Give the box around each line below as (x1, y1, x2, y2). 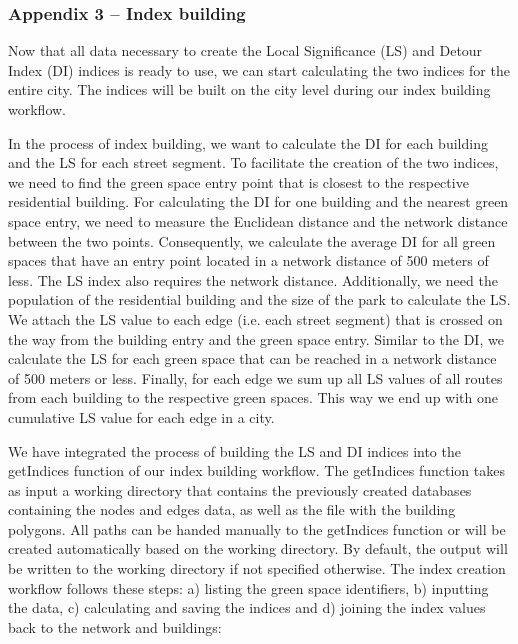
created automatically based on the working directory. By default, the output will (8, 538, 508, 559)
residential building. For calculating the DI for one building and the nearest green (8, 191, 509, 212)
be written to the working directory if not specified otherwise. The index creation (8, 558, 506, 579)
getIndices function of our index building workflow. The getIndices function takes (8, 460, 505, 481)
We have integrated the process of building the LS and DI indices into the (8, 440, 461, 461)
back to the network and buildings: (8, 616, 222, 637)
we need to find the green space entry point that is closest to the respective (8, 171, 469, 192)
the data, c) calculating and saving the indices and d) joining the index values (8, 597, 486, 618)
